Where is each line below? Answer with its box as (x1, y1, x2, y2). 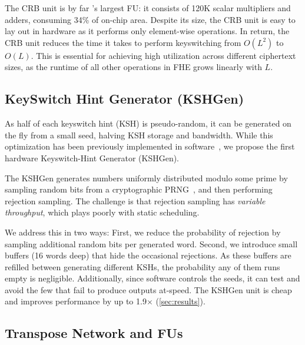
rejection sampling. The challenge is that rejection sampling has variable (5, 194, 266, 207)
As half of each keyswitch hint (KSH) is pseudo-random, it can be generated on (5, 117, 291, 130)
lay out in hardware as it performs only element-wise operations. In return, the (5, 25, 290, 37)
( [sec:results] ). (155, 295, 205, 307)
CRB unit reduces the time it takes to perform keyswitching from (5, 36, 241, 48)
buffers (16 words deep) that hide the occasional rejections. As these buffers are (5, 249, 291, 261)
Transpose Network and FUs (5, 324, 183, 342)
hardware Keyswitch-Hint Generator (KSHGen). (5, 151, 180, 164)
